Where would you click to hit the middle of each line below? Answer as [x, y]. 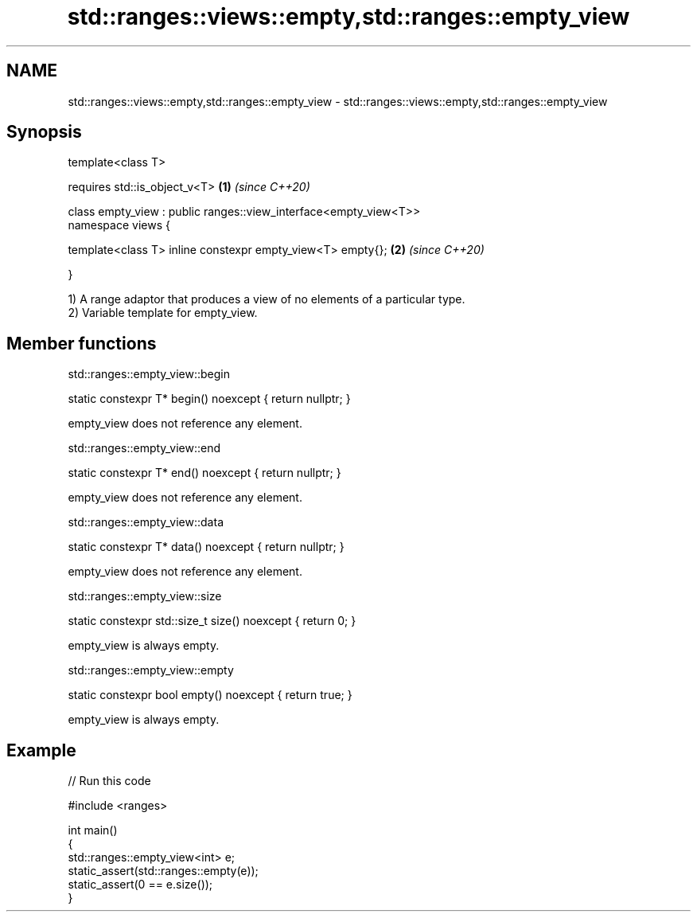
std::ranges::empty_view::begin [149, 374]
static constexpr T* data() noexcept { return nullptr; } [206, 547]
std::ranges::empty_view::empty [151, 670]
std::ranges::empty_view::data [146, 522]
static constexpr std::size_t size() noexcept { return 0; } [212, 621]
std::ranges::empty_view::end [144, 448]
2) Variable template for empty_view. [163, 313]
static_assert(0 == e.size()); [140, 885]
